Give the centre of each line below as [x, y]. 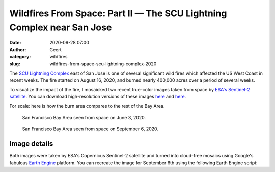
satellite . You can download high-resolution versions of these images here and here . [98, 97]
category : [20, 57]
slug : [15, 64]
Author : [18, 49]
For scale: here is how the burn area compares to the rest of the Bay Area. [87, 106]
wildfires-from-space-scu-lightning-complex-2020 [103, 64]
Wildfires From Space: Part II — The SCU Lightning [118, 13]
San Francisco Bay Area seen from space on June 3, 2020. [84, 117]
